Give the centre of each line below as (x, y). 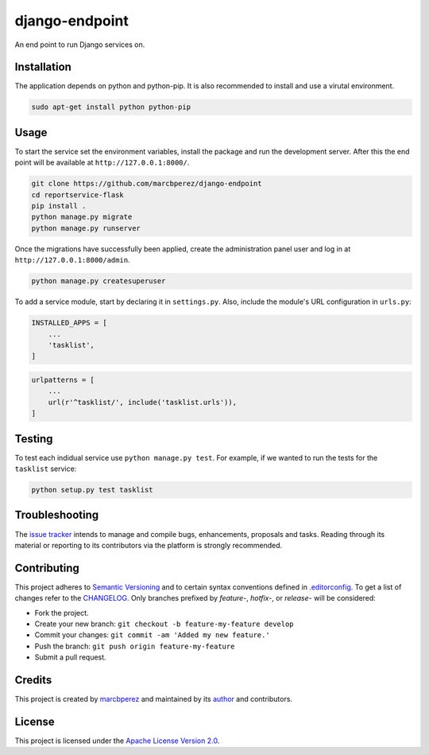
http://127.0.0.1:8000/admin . (72, 260)
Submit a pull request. (70, 657)
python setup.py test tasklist (93, 490)
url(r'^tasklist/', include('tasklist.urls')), (143, 402)
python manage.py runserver (86, 228)
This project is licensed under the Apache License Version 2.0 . (117, 741)
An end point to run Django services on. (80, 45)
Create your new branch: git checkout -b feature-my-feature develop (164, 624)
